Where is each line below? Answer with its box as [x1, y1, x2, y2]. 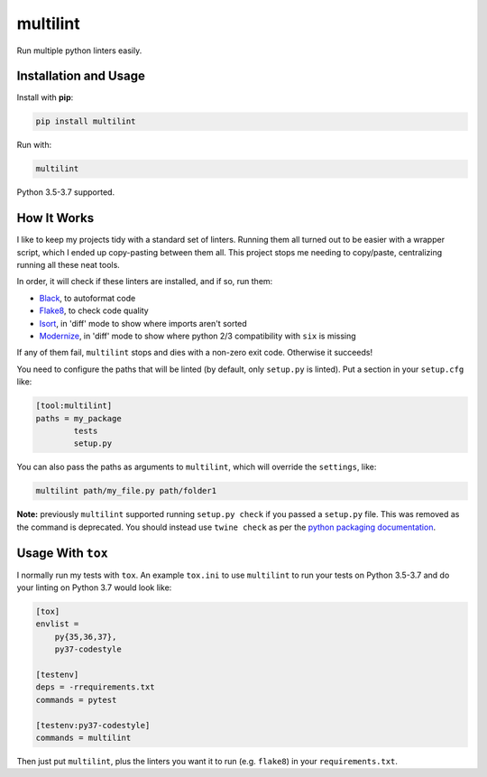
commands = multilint [35, 732, 132, 743]
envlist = [35, 619, 79, 629]
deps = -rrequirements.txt [35, 682, 155, 692]
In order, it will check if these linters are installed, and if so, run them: [16, 276, 273, 287]
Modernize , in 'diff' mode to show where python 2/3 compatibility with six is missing [39, 330, 356, 342]
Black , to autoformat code [39, 292, 136, 303]
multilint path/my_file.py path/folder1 [35, 486, 216, 496]
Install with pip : [16, 92, 74, 103]
